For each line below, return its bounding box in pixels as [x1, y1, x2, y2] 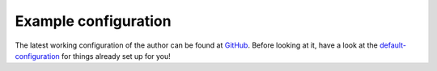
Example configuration [15, 12, 172, 30]
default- [379, 40, 406, 50]
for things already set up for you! [61, 51, 172, 61]
